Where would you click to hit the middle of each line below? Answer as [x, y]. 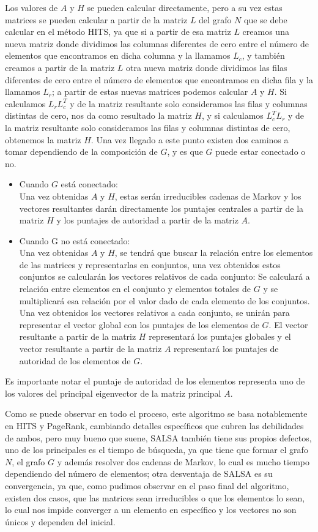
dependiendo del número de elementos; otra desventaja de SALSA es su [139, 474]
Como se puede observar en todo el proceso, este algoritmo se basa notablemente [156, 414]
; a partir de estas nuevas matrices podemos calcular [150, 92]
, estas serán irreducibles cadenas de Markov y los [208, 196]
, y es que [185, 152]
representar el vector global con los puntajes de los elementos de [139, 324]
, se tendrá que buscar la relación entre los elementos [214, 253]
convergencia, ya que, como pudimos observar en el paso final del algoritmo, [147, 485]
